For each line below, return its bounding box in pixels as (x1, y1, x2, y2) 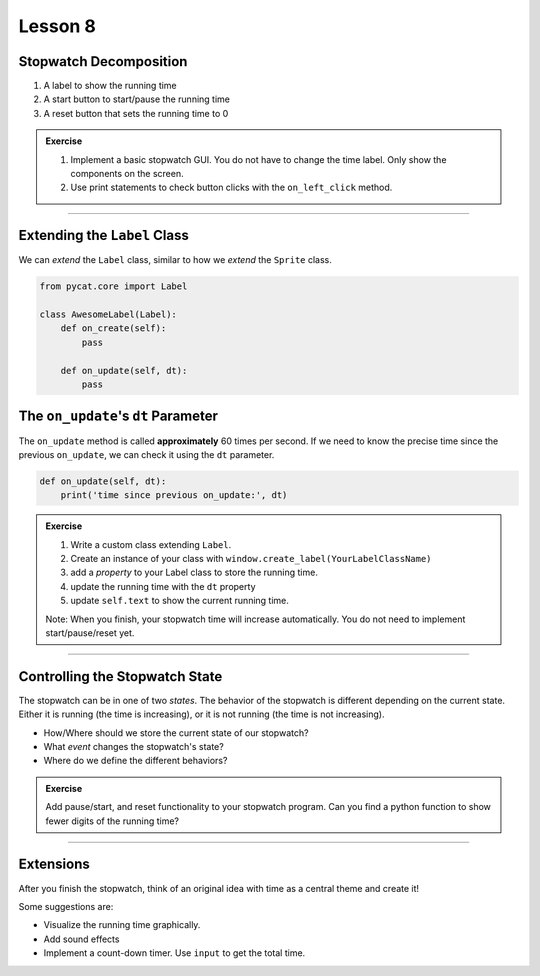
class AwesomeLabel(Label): (39, 309, 177, 320)
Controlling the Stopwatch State (18, 668, 223, 685)
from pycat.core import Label (39, 281, 188, 292)
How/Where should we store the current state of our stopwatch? (43, 726, 309, 739)
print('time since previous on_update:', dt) (60, 490, 288, 501)
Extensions (18, 856, 90, 873)
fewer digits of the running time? (45, 815, 180, 827)
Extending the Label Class (18, 227, 189, 244)
